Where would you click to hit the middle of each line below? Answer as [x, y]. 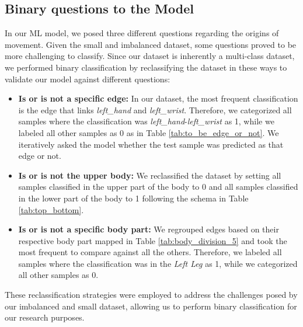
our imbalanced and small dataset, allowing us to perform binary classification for [151, 306]
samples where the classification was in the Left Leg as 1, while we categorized [158, 263]
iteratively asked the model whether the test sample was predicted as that [151, 144]
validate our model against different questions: [88, 79]
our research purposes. [45, 317]
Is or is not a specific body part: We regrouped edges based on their [149, 229]
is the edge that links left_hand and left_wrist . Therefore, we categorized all [155, 109]
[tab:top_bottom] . [51, 209]
